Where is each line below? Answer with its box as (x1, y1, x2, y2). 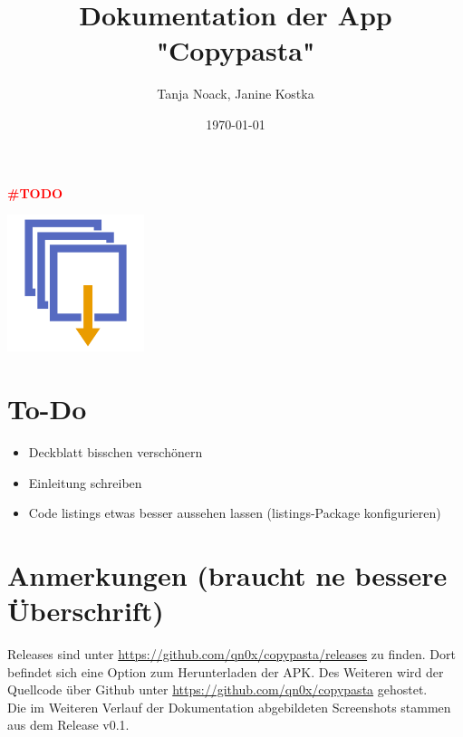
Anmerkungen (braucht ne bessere (7, 556, 448, 593)
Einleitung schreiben (28, 473, 142, 492)
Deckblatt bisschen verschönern (28, 443, 203, 461)
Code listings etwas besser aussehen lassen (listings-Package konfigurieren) (28, 503, 441, 522)
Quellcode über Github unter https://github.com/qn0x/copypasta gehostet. (7, 680, 428, 699)
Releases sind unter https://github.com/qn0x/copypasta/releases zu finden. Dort (7, 645, 456, 664)
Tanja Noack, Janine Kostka (157, 84, 314, 103)
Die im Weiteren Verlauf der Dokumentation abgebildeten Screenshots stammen (7, 697, 451, 716)
